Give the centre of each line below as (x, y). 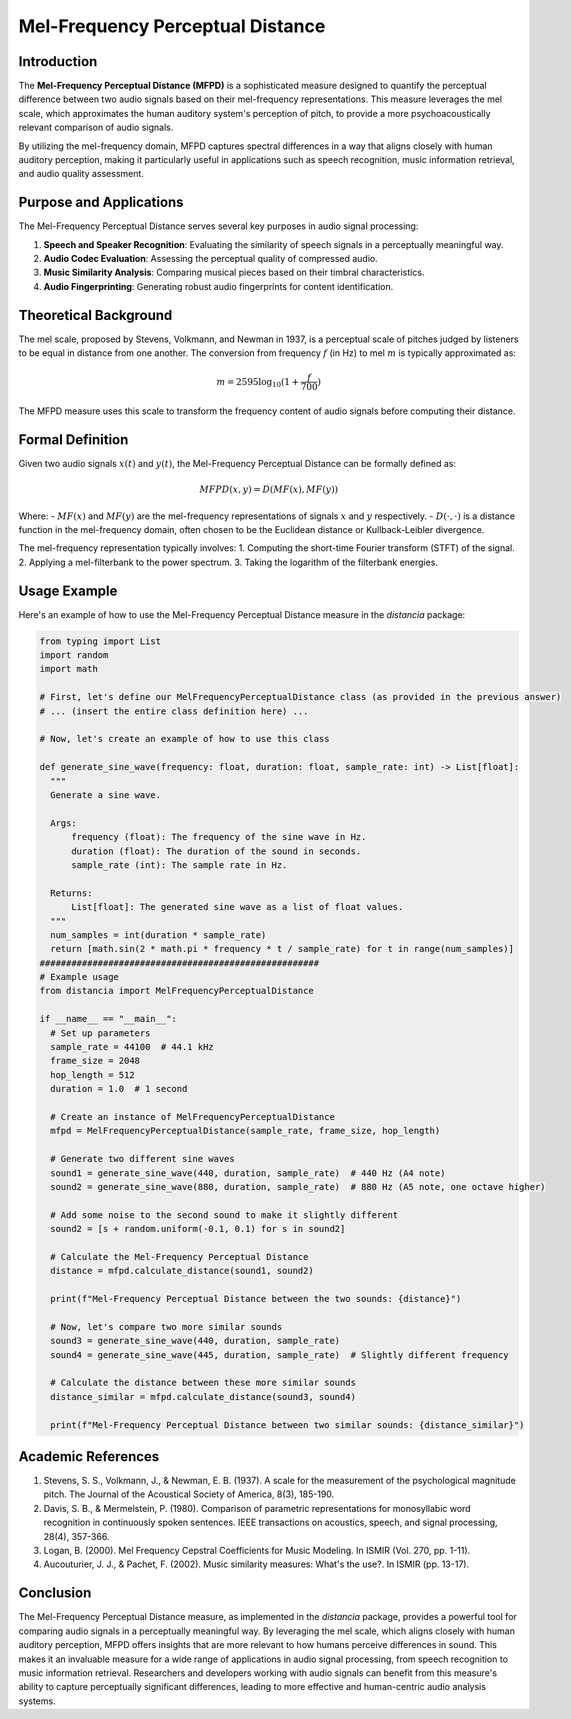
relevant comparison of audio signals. (96, 127)
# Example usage (79, 977)
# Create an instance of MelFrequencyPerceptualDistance (192, 1116)
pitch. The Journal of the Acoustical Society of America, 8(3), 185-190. (189, 1494)
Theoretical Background (95, 315)
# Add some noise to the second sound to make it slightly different (224, 1214)
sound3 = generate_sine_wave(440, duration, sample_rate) (195, 1341)
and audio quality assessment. (81, 174)
